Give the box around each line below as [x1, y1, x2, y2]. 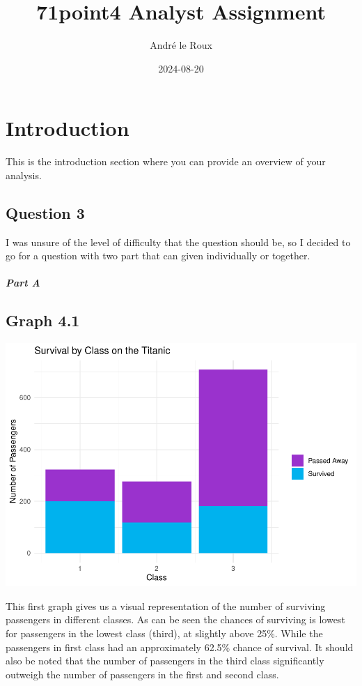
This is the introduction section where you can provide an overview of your [6, 154, 326, 169]
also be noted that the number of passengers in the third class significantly [6, 653, 324, 668]
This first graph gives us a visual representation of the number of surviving [6, 598, 326, 613]
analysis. [6, 167, 42, 182]
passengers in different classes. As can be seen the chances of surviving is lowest [6, 612, 345, 627]
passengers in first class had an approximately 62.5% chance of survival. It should [6, 639, 354, 654]
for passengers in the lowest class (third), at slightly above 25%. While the [6, 625, 323, 640]
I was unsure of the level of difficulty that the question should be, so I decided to [6, 234, 351, 249]
